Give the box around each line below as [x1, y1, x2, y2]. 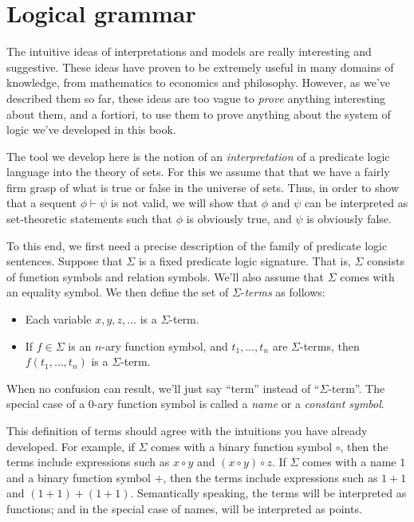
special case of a [6, 395, 85, 412]
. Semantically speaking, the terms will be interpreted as [130, 485, 407, 501]
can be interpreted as [304, 194, 408, 211]
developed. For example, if [6, 438, 135, 454]
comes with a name [302, 453, 396, 470]
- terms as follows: [240, 284, 325, 300]
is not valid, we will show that [111, 194, 258, 211]
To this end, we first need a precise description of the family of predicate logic [6, 237, 388, 253]
